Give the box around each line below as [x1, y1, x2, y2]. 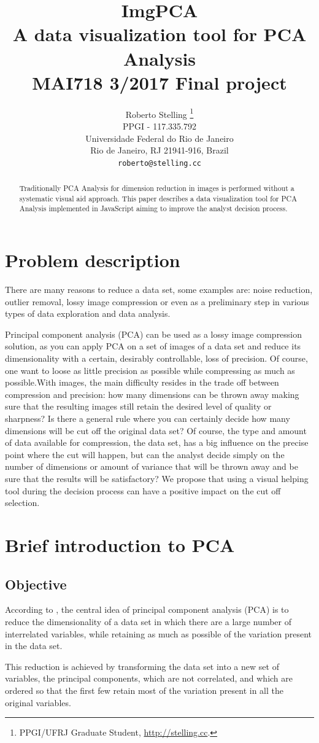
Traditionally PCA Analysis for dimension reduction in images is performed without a [19, 183, 294, 193]
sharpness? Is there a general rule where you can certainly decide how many [5, 412, 290, 425]
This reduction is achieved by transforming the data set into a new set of [5, 659, 279, 672]
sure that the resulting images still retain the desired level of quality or [5, 400, 272, 413]
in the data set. [5, 639, 63, 652]
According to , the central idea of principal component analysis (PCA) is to [5, 603, 289, 616]
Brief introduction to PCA [5, 532, 235, 557]
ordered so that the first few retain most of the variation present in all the [5, 683, 283, 696]
